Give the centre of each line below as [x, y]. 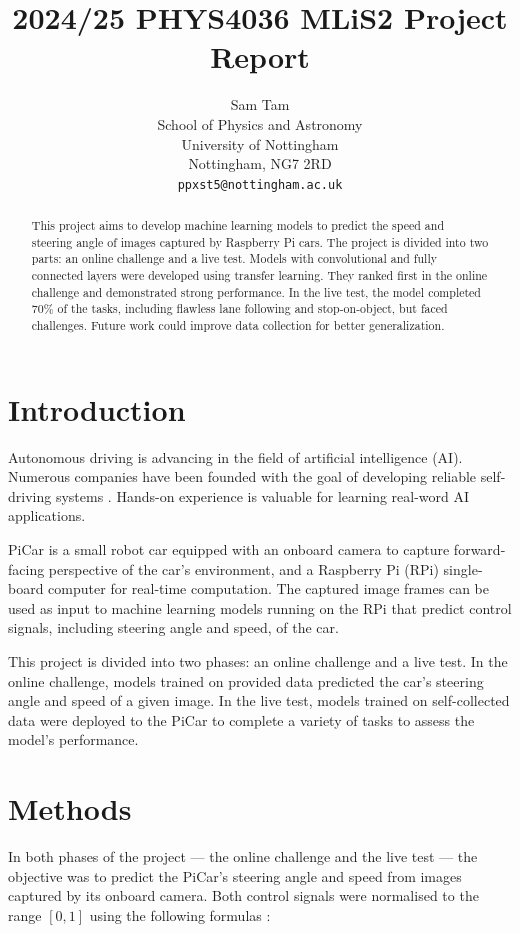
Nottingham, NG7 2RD [260, 163]
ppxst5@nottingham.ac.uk [260, 184]
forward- [479, 549]
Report [260, 56]
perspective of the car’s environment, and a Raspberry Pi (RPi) [243, 568]
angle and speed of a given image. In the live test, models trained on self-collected [259, 700]
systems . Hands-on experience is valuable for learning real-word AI [262, 495]
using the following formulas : [180, 914]
